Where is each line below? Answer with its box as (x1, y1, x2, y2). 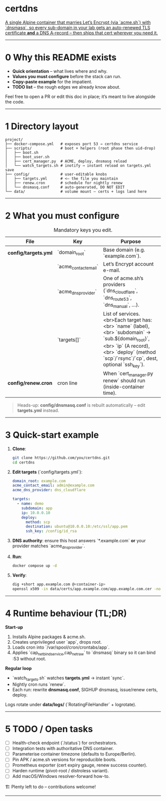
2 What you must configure (5, 210, 120, 221)
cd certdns (12, 460, 35, 465)
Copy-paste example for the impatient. (12, 79, 92, 85)
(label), (133, 323, 150, 330)
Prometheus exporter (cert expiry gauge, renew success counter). (12, 762, 147, 768)
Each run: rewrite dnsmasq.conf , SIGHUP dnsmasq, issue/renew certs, (12, 687, 158, 693)
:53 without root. (12, 656, 46, 662)
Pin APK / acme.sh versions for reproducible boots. (12, 756, 117, 762)
